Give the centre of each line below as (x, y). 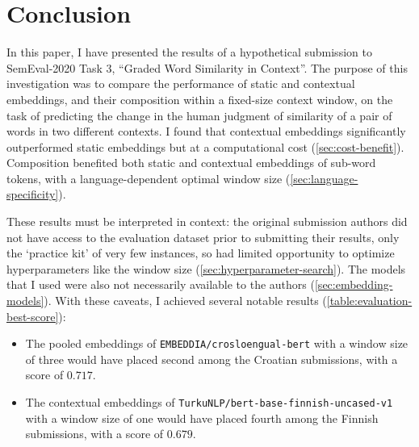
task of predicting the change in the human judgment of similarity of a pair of (199, 115)
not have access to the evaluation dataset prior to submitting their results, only (203, 237)
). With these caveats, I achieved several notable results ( (185, 301)
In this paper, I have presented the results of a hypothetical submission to (189, 52)
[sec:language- (324, 178)
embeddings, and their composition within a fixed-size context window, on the (200, 99)
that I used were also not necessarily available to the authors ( (161, 284)
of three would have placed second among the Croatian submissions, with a (212, 359)
